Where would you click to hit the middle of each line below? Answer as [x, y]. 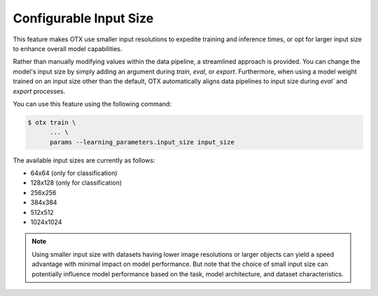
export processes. [39, 91]
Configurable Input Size [83, 18]
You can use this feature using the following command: [92, 104]
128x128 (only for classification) [76, 183]
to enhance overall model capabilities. [68, 48]
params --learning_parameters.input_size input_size [142, 142]
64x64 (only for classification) [74, 173]
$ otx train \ [52, 122]
